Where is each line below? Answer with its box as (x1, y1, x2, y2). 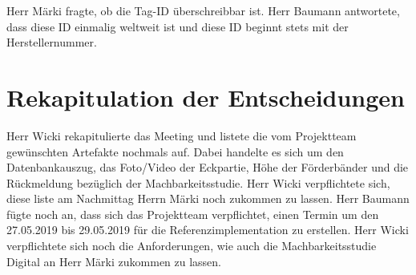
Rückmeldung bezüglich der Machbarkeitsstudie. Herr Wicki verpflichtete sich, (6, 174, 390, 191)
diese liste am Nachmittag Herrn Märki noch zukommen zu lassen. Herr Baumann (6, 190, 410, 207)
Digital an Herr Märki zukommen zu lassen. (6, 253, 222, 269)
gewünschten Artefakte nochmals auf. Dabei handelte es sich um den (6, 143, 344, 160)
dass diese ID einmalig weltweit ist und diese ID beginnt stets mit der (6, 18, 349, 34)
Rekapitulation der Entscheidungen (6, 80, 406, 113)
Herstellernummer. (6, 34, 97, 51)
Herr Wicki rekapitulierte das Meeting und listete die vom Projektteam (6, 127, 357, 144)
